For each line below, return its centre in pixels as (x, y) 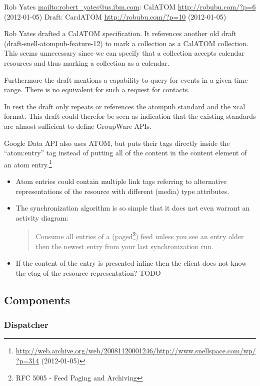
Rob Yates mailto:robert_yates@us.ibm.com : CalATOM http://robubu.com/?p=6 (130, 7)
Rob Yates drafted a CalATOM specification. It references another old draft (120, 33)
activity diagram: (42, 217)
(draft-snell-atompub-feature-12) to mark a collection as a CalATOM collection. (126, 43)
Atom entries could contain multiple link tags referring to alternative (121, 181)
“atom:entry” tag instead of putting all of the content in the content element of (125, 153)
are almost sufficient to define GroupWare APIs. (78, 126)
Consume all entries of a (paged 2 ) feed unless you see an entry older (140, 235)
